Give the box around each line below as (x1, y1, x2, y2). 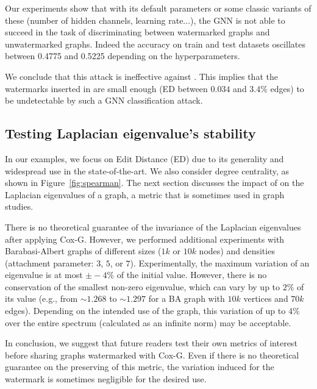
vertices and (243, 292, 288, 305)
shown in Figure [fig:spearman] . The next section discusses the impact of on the (5, 176, 304, 189)
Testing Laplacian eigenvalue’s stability (5, 124, 256, 143)
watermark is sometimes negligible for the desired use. (5, 373, 207, 385)
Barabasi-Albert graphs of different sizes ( (5, 244, 162, 257)
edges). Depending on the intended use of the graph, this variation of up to (5, 304, 286, 317)
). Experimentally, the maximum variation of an (130, 256, 310, 269)
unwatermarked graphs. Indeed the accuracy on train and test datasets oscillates (5, 37, 305, 50)
